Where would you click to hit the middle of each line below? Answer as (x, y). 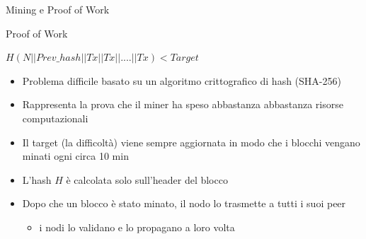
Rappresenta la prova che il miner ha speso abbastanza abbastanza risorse (183, 104)
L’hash (37, 179)
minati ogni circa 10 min (75, 156)
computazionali (55, 118)
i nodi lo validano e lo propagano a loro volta (137, 227)
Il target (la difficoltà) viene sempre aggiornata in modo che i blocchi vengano (191, 142)
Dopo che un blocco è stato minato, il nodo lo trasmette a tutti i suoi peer (184, 203)
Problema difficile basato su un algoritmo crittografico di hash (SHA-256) (182, 80)
